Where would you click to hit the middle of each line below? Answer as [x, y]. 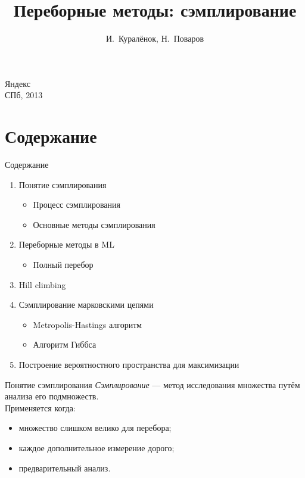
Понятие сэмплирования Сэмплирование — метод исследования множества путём [152, 384]
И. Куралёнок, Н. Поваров [155, 38]
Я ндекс [18, 83]
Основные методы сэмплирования [94, 224]
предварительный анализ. [65, 468]
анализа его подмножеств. [52, 396]
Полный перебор [63, 264]
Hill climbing [42, 284]
